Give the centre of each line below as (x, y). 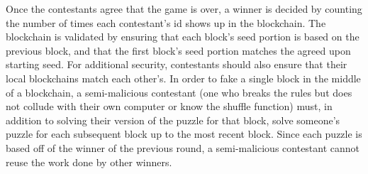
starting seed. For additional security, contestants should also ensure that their (177, 64)
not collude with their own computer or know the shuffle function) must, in (169, 106)
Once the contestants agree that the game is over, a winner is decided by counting (184, 9)
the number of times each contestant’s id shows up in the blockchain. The (166, 22)
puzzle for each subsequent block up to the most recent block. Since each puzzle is (184, 134)
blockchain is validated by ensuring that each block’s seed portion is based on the (183, 37)
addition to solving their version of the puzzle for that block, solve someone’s (173, 120)
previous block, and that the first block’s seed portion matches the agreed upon (178, 50)
